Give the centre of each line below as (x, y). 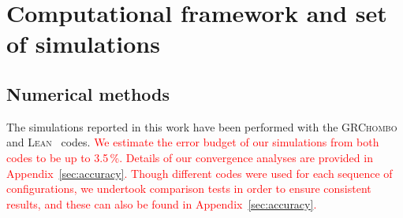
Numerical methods (88, 93)
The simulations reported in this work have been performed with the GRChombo (202, 126)
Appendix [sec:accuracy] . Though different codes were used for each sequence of (200, 173)
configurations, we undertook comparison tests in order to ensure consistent (189, 188)
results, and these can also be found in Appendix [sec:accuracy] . (162, 203)
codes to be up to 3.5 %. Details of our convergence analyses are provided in (190, 157)
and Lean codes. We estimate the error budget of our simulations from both (193, 142)
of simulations (83, 44)
